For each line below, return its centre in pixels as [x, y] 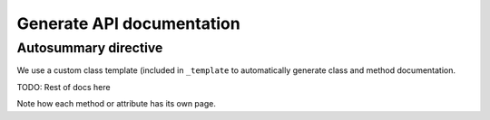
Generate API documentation [128, 23]
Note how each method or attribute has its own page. [117, 104]
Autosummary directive [90, 48]
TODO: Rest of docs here [64, 87]
